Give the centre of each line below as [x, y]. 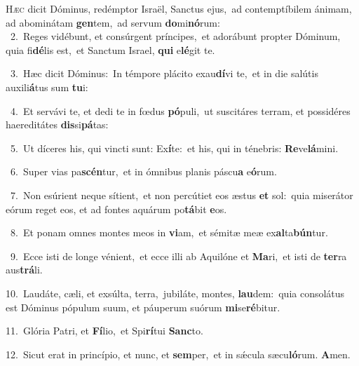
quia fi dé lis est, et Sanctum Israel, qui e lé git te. [110, 49]
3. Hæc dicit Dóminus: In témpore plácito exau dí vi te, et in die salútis [164, 73]
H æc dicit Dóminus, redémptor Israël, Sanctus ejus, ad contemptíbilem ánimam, [179, 8]
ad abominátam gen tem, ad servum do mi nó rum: [113, 22]
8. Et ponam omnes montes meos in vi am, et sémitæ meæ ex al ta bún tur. [169, 232]
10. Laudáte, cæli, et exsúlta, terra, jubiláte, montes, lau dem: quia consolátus [175, 293]
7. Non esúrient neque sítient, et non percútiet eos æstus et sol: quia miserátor [182, 195]
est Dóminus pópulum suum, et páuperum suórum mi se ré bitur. [143, 307]
